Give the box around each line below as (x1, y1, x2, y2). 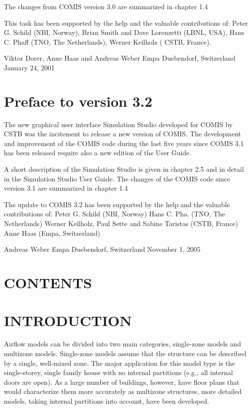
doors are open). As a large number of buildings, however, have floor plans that (4, 376, 240, 387)
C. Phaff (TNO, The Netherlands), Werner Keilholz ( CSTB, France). (4, 36, 211, 47)
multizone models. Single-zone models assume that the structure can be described (4, 348, 247, 358)
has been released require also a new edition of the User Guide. (4, 147, 191, 158)
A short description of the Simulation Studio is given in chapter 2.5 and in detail (4, 164, 244, 174)
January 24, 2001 (4, 62, 55, 72)
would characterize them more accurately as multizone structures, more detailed (4, 386, 242, 396)
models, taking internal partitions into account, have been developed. (4, 395, 209, 406)
